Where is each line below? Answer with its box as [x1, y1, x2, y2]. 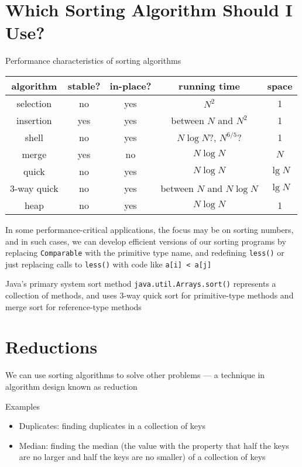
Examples [5, 400, 40, 412]
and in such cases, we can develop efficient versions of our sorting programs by [5, 235, 286, 247]
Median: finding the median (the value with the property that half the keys [19, 439, 289, 451]
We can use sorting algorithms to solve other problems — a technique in [5, 369, 265, 381]
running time [179, 78, 241, 92]
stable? [67, 78, 101, 92]
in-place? [109, 78, 152, 92]
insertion [16, 113, 52, 127]
